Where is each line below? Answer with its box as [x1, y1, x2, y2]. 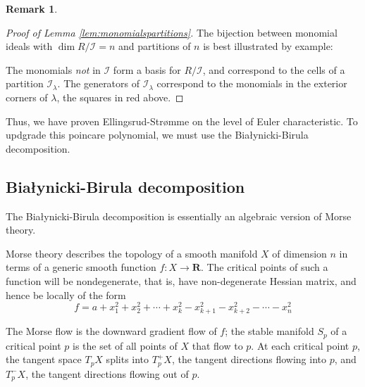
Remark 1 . [6, 1, 58, 15]
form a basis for [113, 62, 181, 77]
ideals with [6, 39, 53, 53]
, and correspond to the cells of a [202, 62, 345, 77]
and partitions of [118, 39, 191, 53]
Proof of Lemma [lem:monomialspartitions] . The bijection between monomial [6, 25, 338, 39]
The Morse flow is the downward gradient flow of [6, 324, 217, 338]
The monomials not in [6, 62, 101, 77]
